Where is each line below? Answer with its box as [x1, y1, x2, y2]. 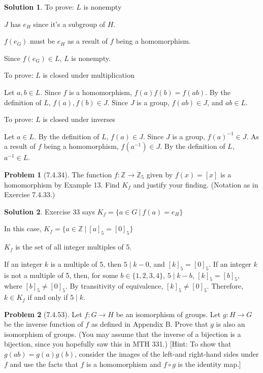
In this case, [4, 223, 42, 234]
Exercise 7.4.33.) [4, 189, 55, 200]
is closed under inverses [43, 114, 115, 125]
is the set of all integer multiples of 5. [15, 241, 132, 252]
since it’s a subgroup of [33, 18, 105, 29]
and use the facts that [10, 358, 78, 369]
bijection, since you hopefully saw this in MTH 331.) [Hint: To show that [4, 338, 232, 349]
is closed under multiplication [43, 70, 135, 80]
